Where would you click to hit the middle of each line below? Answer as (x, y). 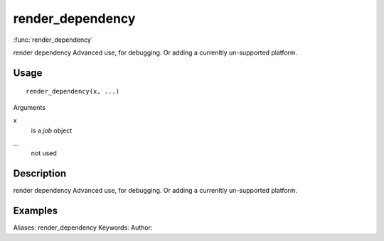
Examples (36, 211)
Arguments (30, 107)
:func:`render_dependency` (53, 40)
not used (44, 153)
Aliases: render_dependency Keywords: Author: (83, 228)
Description (40, 174)
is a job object (52, 130)
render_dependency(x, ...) (73, 91)
